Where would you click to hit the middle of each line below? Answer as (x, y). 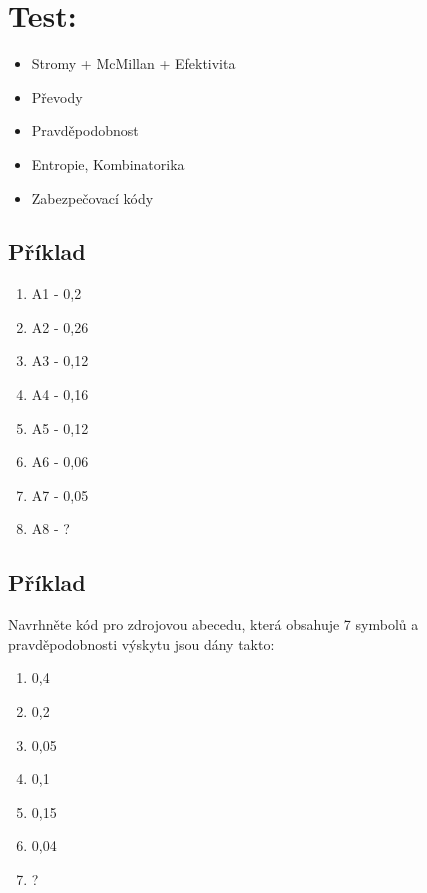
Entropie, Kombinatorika (108, 163)
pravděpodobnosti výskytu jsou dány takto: (141, 643)
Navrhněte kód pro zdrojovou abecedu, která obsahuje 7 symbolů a (213, 624)
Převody (57, 96)
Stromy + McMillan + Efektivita (133, 63)
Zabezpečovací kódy (92, 197)
